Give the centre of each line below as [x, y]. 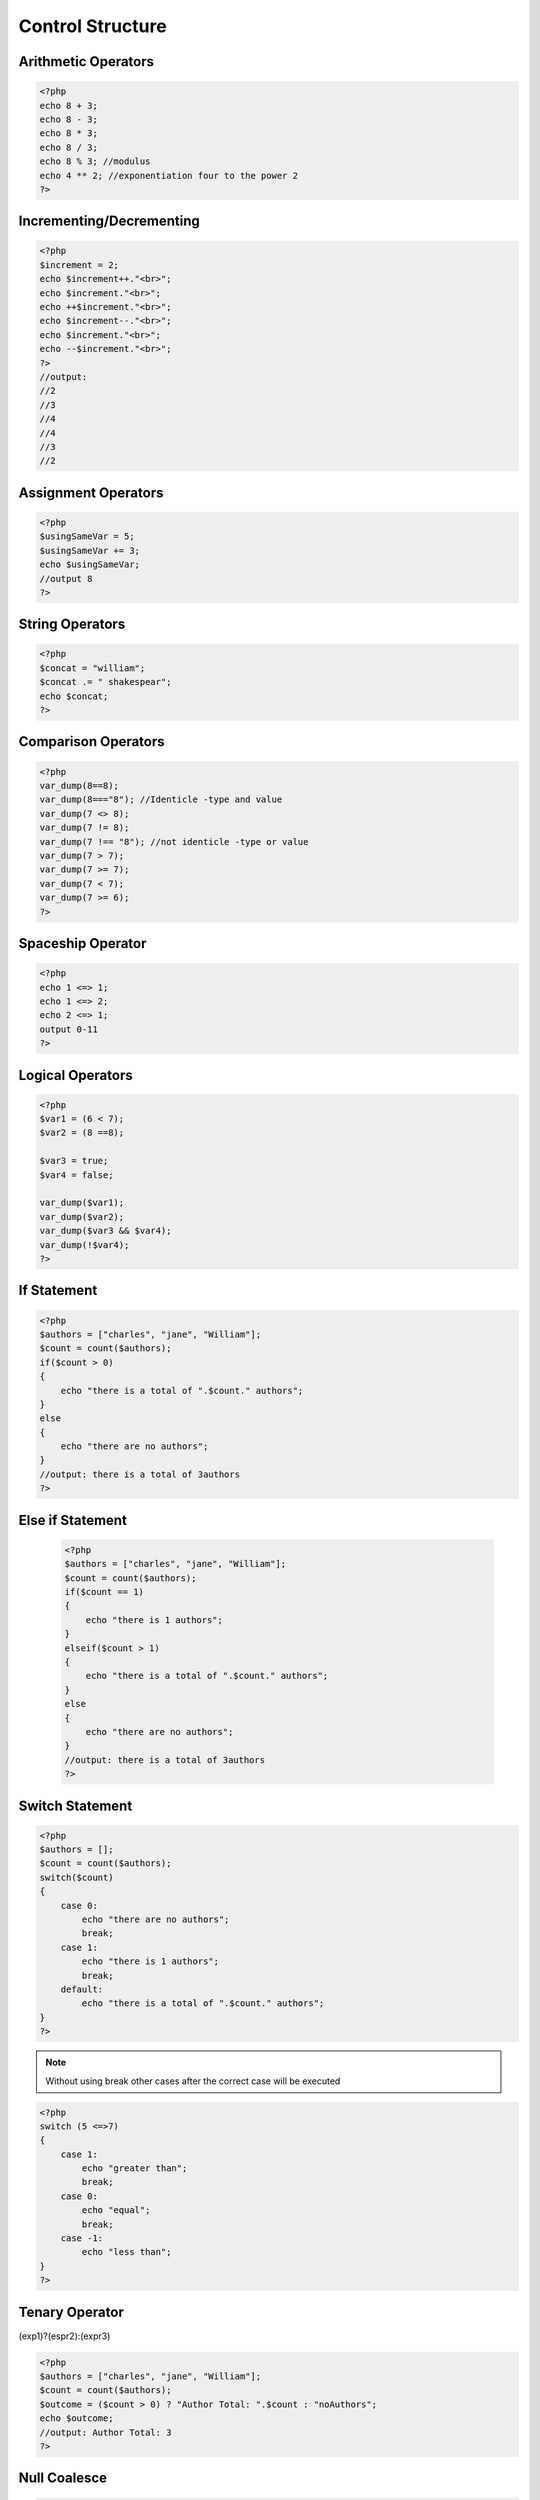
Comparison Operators [91, 741]
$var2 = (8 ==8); [82, 1133]
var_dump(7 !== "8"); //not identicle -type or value [174, 841]
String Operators [72, 624]
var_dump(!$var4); [84, 1244]
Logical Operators [76, 1075]
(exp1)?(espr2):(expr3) [64, 2336]
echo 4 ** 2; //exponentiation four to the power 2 [169, 175]
